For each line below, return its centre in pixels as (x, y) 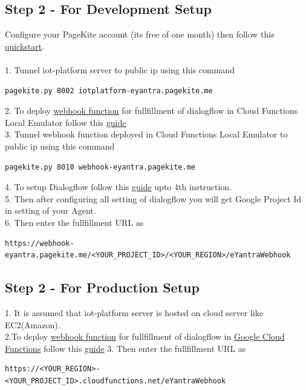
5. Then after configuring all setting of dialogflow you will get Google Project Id (153, 198)
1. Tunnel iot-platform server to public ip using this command (120, 69)
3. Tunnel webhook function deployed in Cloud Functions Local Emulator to (146, 134)
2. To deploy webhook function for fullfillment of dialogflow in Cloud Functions (151, 111)
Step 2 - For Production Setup (102, 287)
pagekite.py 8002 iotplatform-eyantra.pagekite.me (109, 91)
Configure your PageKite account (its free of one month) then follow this (140, 34)
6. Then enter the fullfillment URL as (74, 222)
